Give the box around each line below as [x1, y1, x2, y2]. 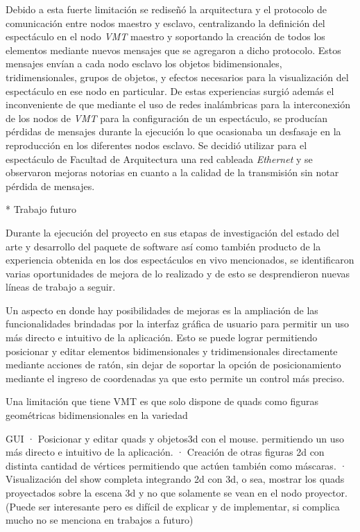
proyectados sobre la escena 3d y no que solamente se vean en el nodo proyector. [6, 486, 348, 499]
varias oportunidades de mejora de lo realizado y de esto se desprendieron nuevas [6, 266, 350, 280]
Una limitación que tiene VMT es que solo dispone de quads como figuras [6, 394, 319, 409]
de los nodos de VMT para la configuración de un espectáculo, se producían [6, 110, 327, 125]
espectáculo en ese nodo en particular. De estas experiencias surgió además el [6, 83, 334, 98]
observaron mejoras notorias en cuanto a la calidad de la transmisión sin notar [6, 165, 339, 180]
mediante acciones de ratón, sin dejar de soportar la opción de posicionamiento [6, 357, 341, 372]
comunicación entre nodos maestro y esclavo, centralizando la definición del [6, 15, 325, 30]
